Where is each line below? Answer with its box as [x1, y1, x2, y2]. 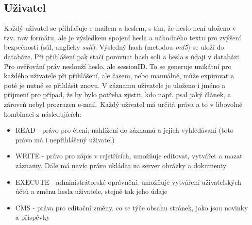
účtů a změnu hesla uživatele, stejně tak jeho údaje [15, 186, 168, 196]
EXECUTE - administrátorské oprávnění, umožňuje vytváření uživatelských [15, 176, 241, 187]
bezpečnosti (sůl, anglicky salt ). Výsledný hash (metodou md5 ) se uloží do [4, 42, 224, 52]
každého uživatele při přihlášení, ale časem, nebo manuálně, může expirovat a [4, 70, 234, 81]
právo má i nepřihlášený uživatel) [15, 134, 115, 144]
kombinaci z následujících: [4, 108, 82, 119]
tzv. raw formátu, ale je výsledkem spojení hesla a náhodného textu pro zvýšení [4, 32, 241, 42]
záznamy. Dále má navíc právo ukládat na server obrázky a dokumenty [15, 160, 227, 170]
